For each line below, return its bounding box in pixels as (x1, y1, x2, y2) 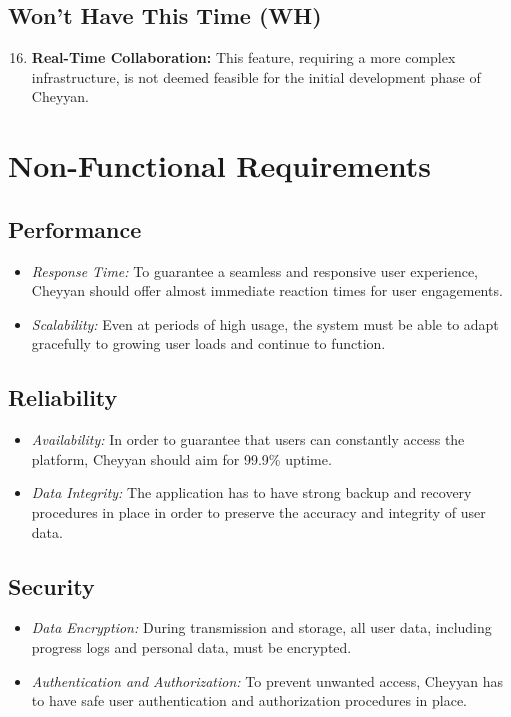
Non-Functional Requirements (8, 145, 431, 186)
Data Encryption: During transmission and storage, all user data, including (31, 617, 492, 638)
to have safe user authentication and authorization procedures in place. (31, 690, 467, 711)
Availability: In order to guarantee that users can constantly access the (31, 429, 465, 450)
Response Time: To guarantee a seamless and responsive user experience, (31, 260, 479, 281)
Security (8, 570, 95, 601)
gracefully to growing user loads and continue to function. (31, 333, 386, 354)
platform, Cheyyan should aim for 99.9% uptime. (31, 448, 332, 469)
